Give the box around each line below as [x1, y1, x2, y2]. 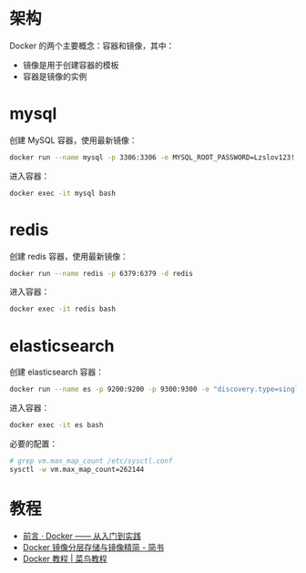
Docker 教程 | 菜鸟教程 [22, 553, 107, 564]
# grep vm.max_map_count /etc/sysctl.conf [9, 456, 173, 466]
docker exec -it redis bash [9, 304, 117, 314]
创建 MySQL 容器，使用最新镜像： [9, 134, 138, 146]
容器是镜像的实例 [22, 70, 87, 82]
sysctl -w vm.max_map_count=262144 [9, 465, 145, 474]
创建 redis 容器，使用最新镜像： [9, 251, 129, 261]
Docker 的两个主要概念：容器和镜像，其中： [9, 40, 175, 51]
